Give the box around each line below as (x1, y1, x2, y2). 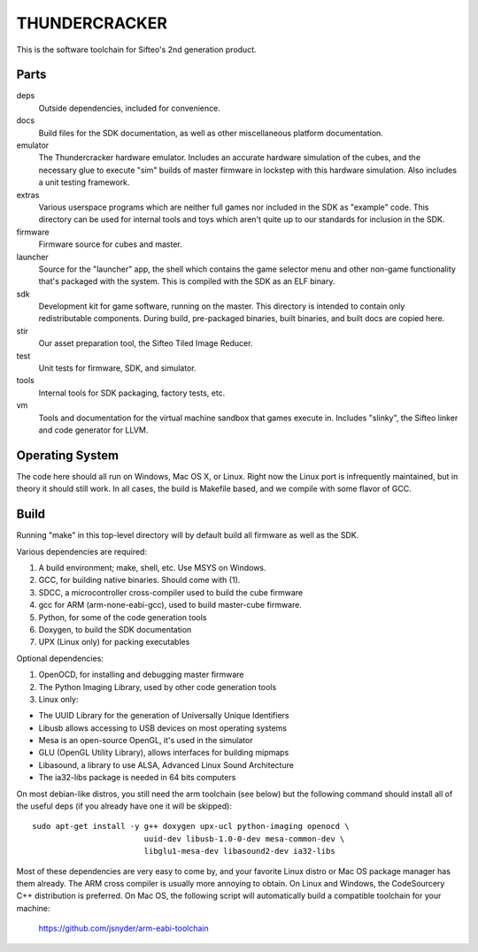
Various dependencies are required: (16, 546, 148, 557)
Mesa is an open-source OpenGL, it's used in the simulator (38, 735, 253, 746)
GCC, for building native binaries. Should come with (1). (38, 575, 241, 586)
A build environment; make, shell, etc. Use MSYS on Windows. (38, 562, 266, 572)
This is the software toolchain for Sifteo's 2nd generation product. (16, 44, 257, 55)
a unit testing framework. (38, 177, 130, 188)
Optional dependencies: (16, 653, 104, 664)
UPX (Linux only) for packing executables (38, 637, 190, 648)
